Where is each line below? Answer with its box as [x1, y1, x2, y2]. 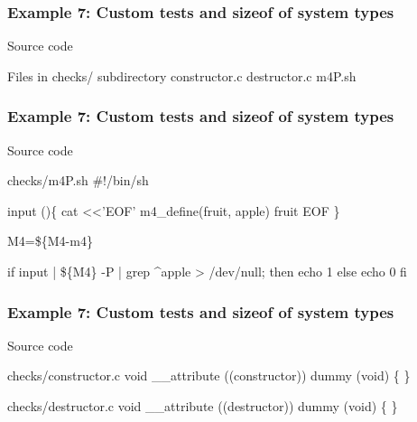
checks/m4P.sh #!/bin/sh [7, 171, 149, 190]
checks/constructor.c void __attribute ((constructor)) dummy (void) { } [7, 366, 411, 385]
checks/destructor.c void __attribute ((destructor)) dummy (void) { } [7, 397, 398, 415]
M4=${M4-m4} [7, 231, 93, 250]
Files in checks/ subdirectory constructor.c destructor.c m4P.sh [7, 66, 357, 85]
